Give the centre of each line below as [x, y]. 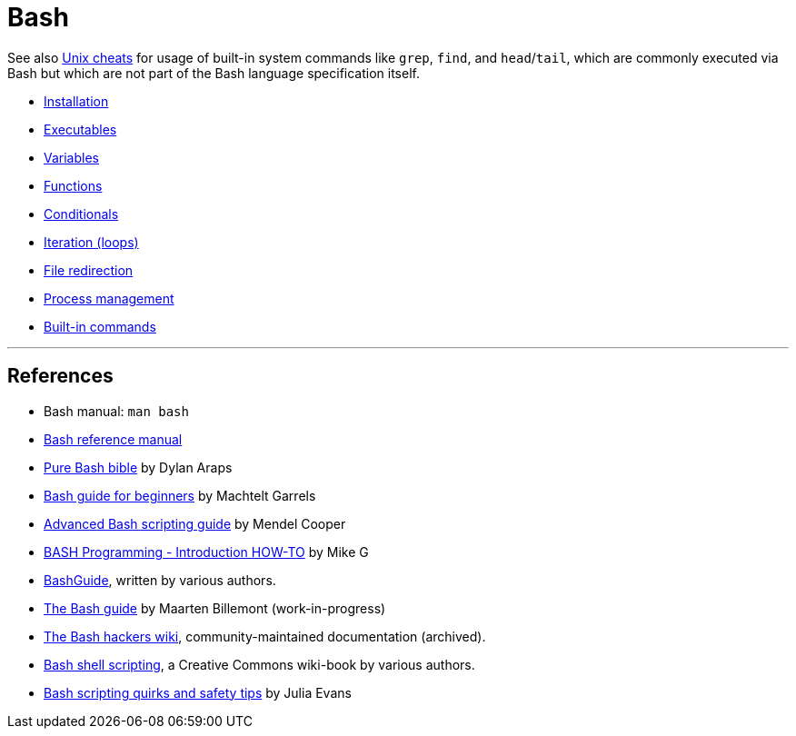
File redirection [89, 270]
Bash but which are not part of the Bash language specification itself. [214, 73]
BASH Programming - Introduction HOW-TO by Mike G [206, 552]
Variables [71, 157]
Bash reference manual [113, 439]
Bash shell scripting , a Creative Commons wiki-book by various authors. [259, 664]
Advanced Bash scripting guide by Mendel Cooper [195, 523]
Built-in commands [100, 326]
